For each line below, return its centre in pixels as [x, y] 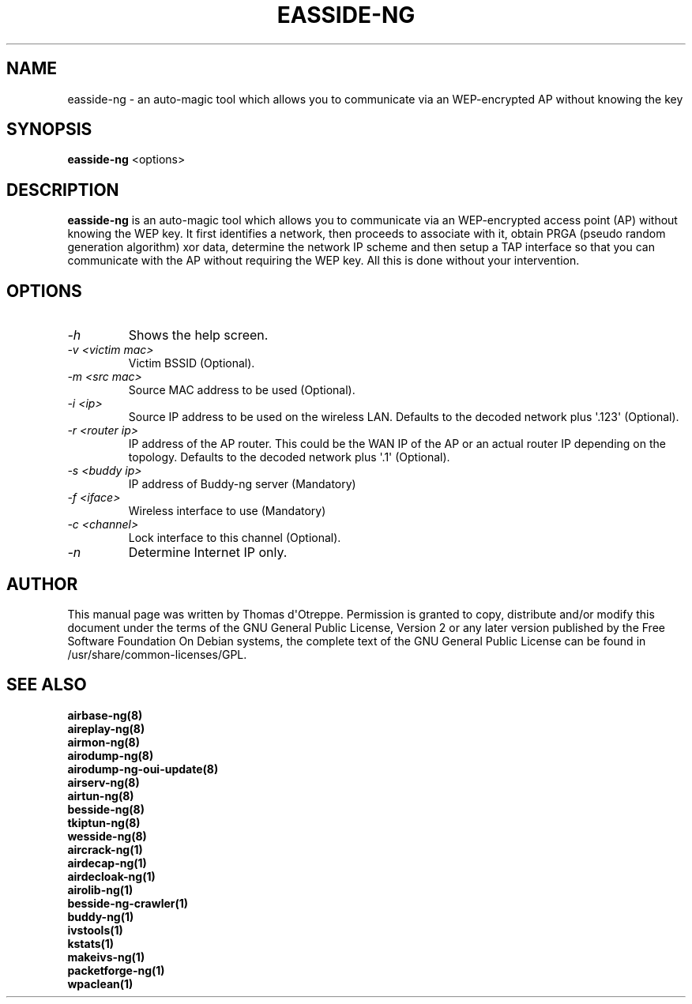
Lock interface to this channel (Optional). [235, 538]
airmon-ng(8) [103, 742]
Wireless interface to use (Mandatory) [227, 511]
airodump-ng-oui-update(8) [143, 769]
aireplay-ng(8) [106, 728]
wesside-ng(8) [107, 836]
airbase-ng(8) [105, 715]
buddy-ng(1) [101, 916]
